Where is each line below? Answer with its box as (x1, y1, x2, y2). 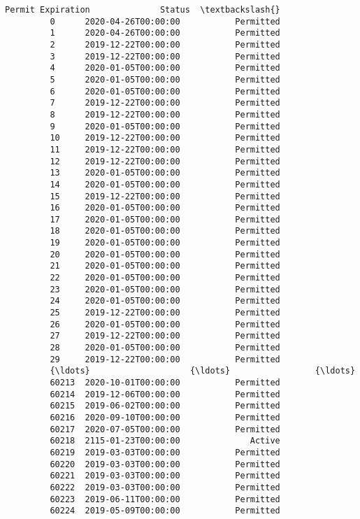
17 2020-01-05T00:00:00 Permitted (50, 214, 280, 225)
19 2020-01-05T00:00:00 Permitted (50, 238, 280, 248)
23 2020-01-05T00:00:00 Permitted (50, 284, 280, 294)
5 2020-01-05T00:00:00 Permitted (50, 74, 280, 85)
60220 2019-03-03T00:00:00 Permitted (50, 459, 280, 469)
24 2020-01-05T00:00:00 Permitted (50, 296, 280, 306)
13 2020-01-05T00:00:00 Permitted (50, 168, 280, 178)
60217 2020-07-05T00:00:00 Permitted (50, 424, 280, 434)
